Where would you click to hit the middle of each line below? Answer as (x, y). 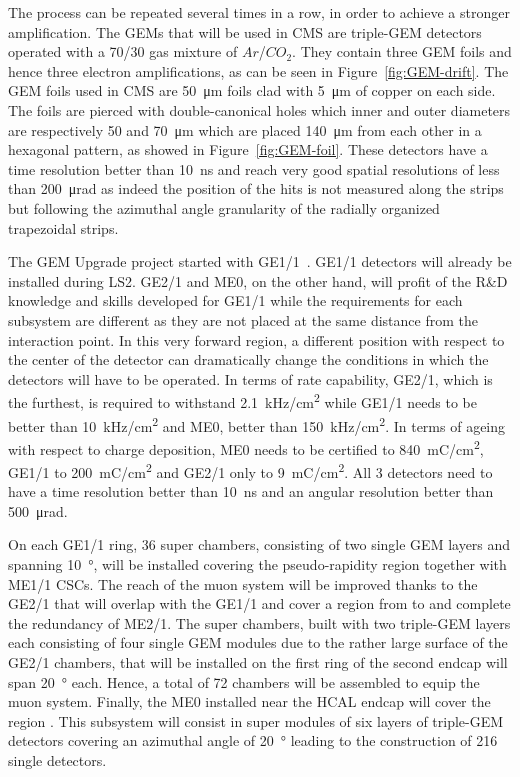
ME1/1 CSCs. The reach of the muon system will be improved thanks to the (243, 583)
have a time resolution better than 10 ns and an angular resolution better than (251, 491)
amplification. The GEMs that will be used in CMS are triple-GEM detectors (245, 31)
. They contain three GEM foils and (402, 51)
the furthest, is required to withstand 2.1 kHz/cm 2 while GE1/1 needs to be (242, 400)
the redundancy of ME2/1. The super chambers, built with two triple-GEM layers (259, 622)
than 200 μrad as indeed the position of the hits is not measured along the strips (256, 188)
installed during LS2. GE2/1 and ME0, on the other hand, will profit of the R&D (258, 280)
